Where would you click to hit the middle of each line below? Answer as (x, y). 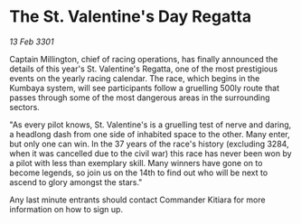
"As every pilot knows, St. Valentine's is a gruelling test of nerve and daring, (150, 125)
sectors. (25, 107)
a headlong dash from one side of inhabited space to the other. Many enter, (150, 134)
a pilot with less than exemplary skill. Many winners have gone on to (136, 163)
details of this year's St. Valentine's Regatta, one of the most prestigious (144, 69)
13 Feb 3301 (32, 42)
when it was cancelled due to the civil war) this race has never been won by (150, 153)
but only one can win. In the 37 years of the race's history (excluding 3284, (149, 144)
